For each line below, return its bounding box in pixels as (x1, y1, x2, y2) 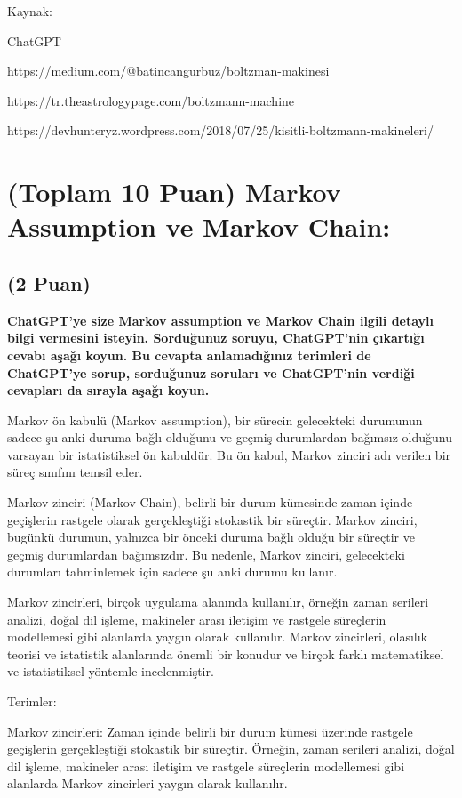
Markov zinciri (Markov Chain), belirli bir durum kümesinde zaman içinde (7, 493, 413, 512)
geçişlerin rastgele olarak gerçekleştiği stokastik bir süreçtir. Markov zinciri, (7, 510, 418, 528)
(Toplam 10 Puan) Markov (7, 173, 341, 210)
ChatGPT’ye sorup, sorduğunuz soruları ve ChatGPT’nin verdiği (7, 363, 415, 382)
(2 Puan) (7, 269, 91, 296)
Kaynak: (7, 2, 52, 20)
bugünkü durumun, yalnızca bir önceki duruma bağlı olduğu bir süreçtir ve (7, 528, 415, 546)
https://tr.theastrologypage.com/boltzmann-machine (7, 91, 295, 109)
